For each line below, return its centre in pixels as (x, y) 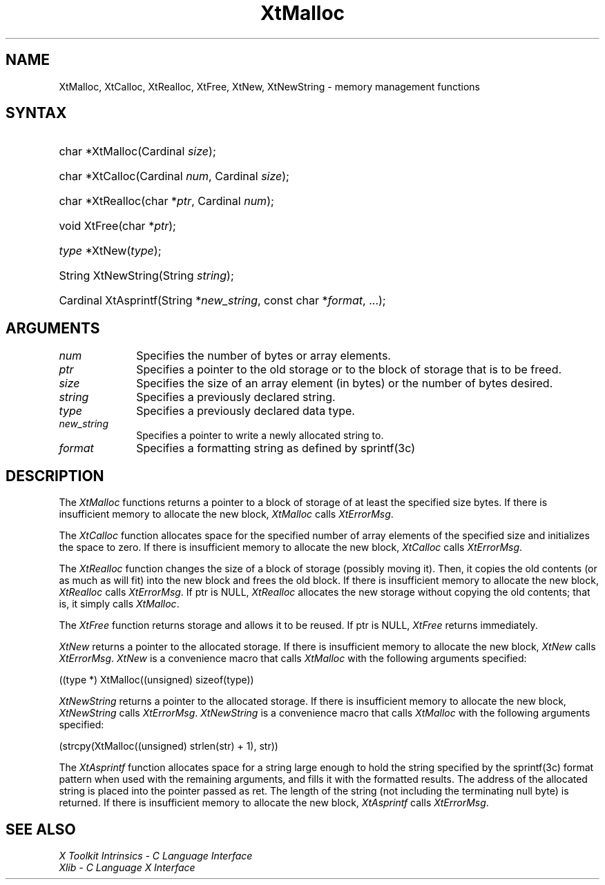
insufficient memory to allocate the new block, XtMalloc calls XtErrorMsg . (226, 514)
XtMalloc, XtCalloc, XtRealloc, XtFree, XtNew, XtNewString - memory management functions (270, 86)
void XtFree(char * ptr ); (117, 226)
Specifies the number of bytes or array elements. (263, 356)
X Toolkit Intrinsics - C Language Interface (156, 855)
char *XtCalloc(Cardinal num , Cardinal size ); (174, 176)
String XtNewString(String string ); (146, 276)
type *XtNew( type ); (110, 251)
